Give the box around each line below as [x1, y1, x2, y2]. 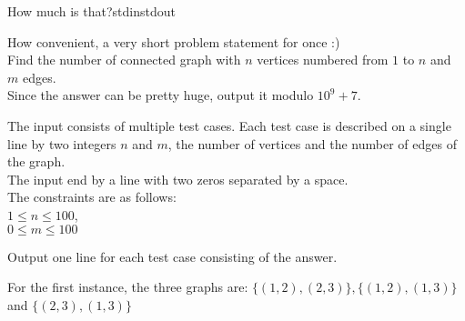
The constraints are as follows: [7, 187, 177, 206]
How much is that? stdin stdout [7, 2, 176, 20]
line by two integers [7, 134, 116, 153]
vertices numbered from [257, 50, 389, 69]
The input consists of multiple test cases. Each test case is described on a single [7, 115, 451, 135]
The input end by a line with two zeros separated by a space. [7, 169, 349, 188]
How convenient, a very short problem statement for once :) [7, 32, 340, 51]
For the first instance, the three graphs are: [7, 277, 248, 296]
